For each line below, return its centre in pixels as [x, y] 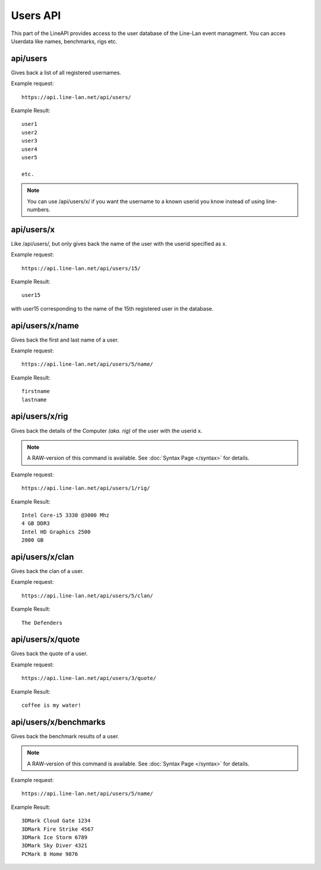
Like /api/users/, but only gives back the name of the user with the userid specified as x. [119, 243]
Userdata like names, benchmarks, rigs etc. [64, 41]
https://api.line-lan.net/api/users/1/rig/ [86, 488]
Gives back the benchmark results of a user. [65, 736]
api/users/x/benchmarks [58, 722]
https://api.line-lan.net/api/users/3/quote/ [89, 678]
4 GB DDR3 [36, 523]
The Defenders [42, 623]
